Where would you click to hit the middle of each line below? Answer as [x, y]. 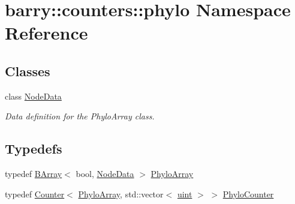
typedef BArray [34, 174]
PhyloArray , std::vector [121, 193]
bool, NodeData [105, 174]
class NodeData [33, 96]
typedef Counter [35, 193]
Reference [46, 33]
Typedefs [34, 148]
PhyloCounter [248, 193]
